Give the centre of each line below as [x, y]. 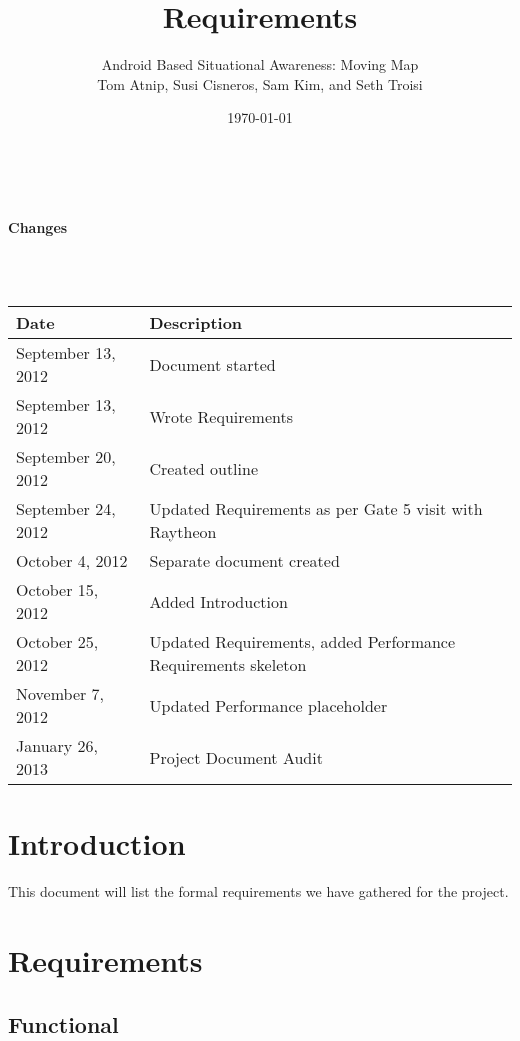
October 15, [57, 590]
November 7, [60, 694]
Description [196, 323]
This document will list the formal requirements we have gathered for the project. [258, 891]
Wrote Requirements [221, 416]
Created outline [203, 468]
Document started [212, 364]
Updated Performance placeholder [268, 705]
